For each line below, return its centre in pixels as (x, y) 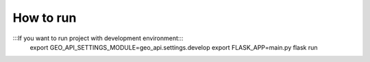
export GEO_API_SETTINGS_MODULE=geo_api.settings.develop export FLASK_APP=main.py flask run (174, 47)
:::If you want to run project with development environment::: (98, 38)
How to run (45, 18)
